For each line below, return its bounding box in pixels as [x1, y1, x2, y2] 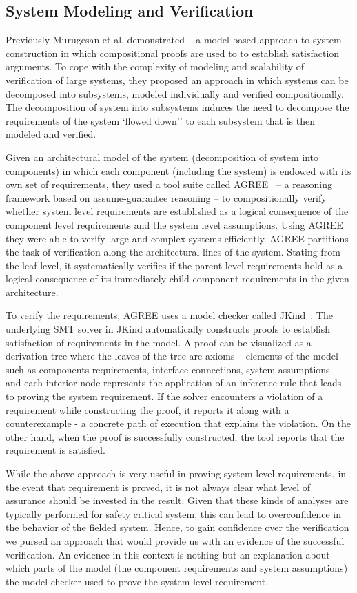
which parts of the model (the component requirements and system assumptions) [6, 561, 348, 575]
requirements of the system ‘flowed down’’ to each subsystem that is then [6, 113, 315, 127]
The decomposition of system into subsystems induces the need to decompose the [6, 100, 349, 114]
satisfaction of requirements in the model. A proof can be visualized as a [6, 335, 312, 349]
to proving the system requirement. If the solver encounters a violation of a [6, 389, 323, 404]
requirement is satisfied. [6, 443, 105, 457]
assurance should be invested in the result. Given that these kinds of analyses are [6, 493, 349, 508]
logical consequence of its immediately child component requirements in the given [6, 271, 349, 286]
